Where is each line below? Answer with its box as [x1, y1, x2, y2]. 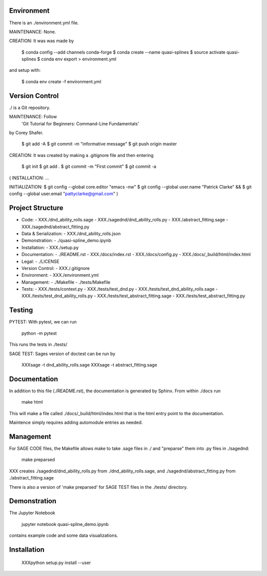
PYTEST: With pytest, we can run [9, 319, 77, 325]
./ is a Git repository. [9, 105, 50, 110]
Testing [9, 306, 33, 314]
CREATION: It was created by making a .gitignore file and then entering [9, 152, 154, 158]
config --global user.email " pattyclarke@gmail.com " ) [9, 191, 118, 197]
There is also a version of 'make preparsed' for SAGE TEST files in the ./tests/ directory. [9, 484, 188, 490]
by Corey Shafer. [9, 129, 44, 136]
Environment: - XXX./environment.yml [21, 272, 99, 278]
